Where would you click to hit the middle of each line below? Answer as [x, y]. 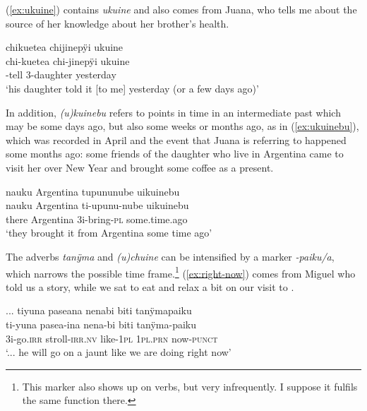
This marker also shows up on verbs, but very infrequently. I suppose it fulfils [190, 386]
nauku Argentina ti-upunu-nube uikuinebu [97, 205]
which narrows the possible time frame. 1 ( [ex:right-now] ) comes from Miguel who [181, 272]
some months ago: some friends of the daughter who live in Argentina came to [175, 154]
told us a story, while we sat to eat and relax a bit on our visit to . [150, 286]
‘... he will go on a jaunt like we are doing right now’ [119, 352]
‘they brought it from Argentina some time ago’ [109, 233]
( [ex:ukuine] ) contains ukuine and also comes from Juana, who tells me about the [181, 9]
